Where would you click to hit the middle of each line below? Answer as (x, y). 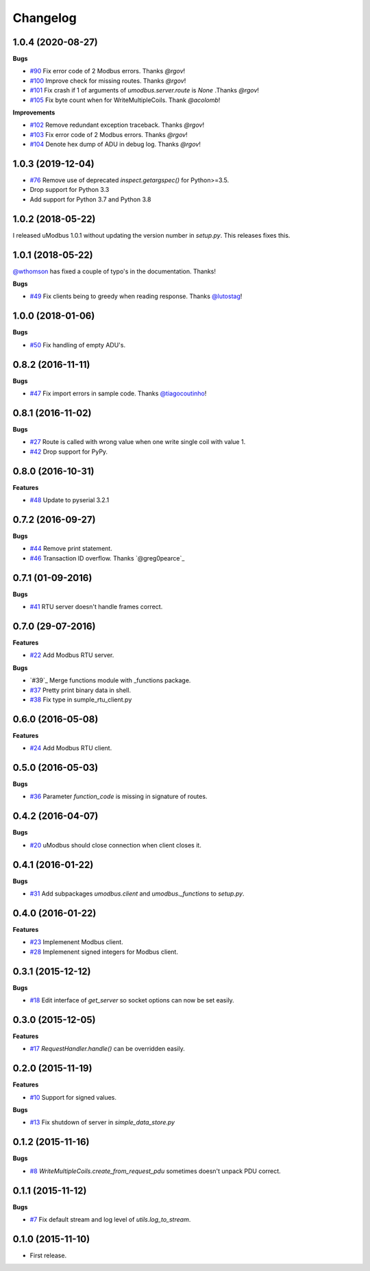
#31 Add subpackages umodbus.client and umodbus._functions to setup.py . (137, 893)
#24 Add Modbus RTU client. (71, 748)
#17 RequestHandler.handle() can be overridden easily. (107, 1049)
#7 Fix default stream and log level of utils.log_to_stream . (110, 1220)
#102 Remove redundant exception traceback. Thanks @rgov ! (117, 125)
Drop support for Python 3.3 (70, 190)
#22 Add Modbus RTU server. (72, 655)
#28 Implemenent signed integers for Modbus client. (104, 952)
